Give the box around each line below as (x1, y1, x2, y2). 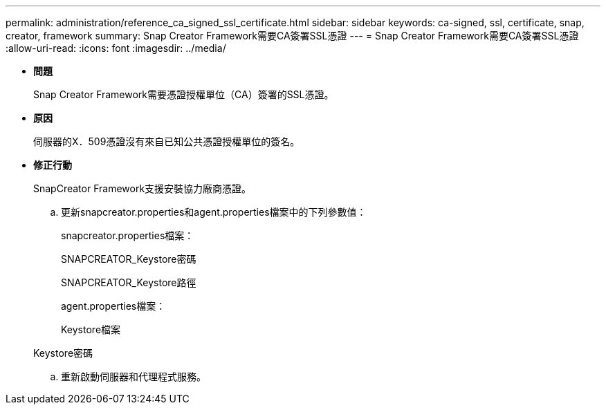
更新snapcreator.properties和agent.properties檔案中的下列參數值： (61, 206, 367, 218)
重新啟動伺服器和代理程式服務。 (61, 371, 206, 382)
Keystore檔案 (61, 324, 121, 335)
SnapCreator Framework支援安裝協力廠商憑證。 (33, 183, 252, 194)
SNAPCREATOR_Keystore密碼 (61, 253, 196, 265)
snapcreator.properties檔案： (61, 230, 194, 241)
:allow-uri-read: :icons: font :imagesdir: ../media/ (6, 42, 226, 54)
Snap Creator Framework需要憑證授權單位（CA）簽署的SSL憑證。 (33, 88, 334, 100)
